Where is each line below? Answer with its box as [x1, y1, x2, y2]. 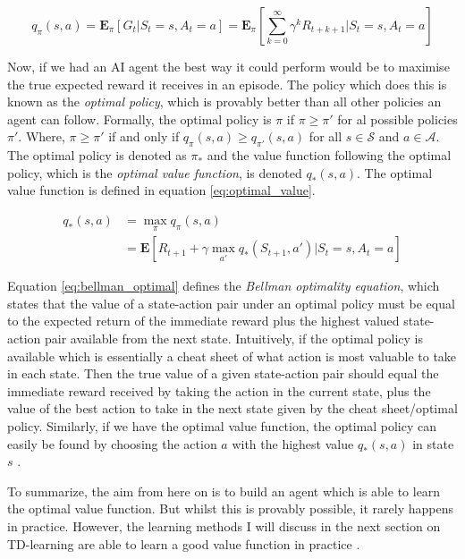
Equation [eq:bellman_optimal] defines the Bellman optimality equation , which [7, 276, 440, 295]
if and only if [108, 127, 180, 146]
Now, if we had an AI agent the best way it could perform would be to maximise [7, 57, 450, 75]
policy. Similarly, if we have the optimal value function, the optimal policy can [7, 416, 436, 435]
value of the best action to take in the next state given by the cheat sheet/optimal [7, 399, 458, 418]
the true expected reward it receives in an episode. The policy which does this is [7, 74, 447, 93]
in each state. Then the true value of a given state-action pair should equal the [7, 364, 439, 383]
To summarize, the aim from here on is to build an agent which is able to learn [7, 481, 441, 500]
